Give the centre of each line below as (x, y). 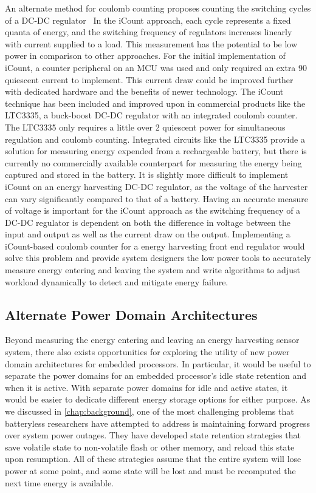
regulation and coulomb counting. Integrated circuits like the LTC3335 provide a (155, 139)
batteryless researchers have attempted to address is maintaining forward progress (157, 423)
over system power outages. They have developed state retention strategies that (153, 435)
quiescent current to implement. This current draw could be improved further (149, 79)
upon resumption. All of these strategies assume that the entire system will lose (153, 459)
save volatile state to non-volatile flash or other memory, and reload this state (150, 447)
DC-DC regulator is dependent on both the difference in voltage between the (148, 222)
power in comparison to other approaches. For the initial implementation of (145, 56)
